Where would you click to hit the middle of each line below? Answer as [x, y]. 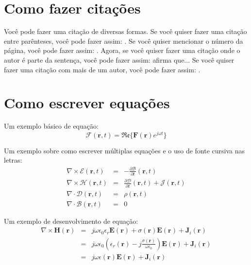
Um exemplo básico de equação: [51, 126]
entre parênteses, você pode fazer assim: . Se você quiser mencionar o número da [124, 41]
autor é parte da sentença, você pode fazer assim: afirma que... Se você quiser [119, 59]
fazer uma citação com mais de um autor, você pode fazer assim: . [102, 69]
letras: [13, 160]
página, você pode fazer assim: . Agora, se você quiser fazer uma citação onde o [122, 50]
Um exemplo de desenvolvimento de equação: [71, 221]
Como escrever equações [87, 103]
